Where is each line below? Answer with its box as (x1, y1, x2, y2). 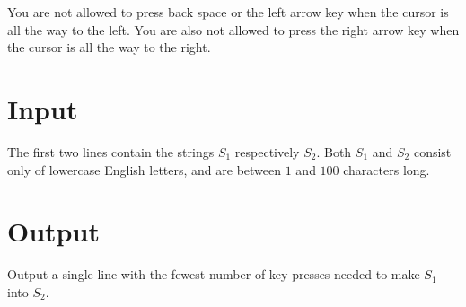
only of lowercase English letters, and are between (7, 160, 282, 179)
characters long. (343, 160, 430, 179)
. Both (316, 142, 352, 161)
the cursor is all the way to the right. (7, 38, 211, 57)
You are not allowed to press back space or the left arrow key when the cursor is (7, 3, 449, 21)
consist (413, 142, 452, 161)
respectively (234, 142, 300, 161)
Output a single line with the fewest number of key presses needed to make (7, 265, 420, 284)
